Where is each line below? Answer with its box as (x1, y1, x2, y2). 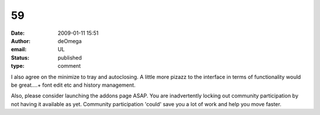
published (57, 54, 82, 61)
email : (11, 46, 27, 53)
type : (11, 63, 25, 70)
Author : (11, 37, 31, 44)
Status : (11, 54, 30, 61)
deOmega (57, 37, 82, 44)
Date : (11, 29, 25, 37)
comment (57, 63, 81, 70)
